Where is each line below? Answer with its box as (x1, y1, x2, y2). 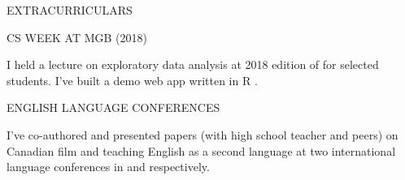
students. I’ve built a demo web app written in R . (7, 71, 258, 88)
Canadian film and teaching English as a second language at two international (7, 142, 396, 159)
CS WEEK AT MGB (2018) (7, 28, 147, 45)
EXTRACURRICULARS (7, 2, 133, 18)
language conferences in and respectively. (7, 158, 210, 175)
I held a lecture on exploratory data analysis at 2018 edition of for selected (7, 56, 379, 73)
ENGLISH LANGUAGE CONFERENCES (7, 99, 220, 116)
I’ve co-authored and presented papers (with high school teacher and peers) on (7, 126, 398, 143)
